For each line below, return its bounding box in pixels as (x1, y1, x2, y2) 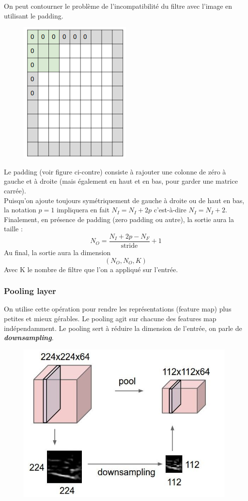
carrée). (4, 185, 26, 195)
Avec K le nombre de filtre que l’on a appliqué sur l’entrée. (4, 264, 178, 274)
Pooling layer (4, 285, 56, 297)
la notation (4, 205, 36, 215)
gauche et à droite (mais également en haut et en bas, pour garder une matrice (4, 176, 238, 186)
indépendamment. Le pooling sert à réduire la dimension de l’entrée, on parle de (4, 323, 242, 333)
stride (121, 242, 138, 249)
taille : (4, 224, 23, 234)
